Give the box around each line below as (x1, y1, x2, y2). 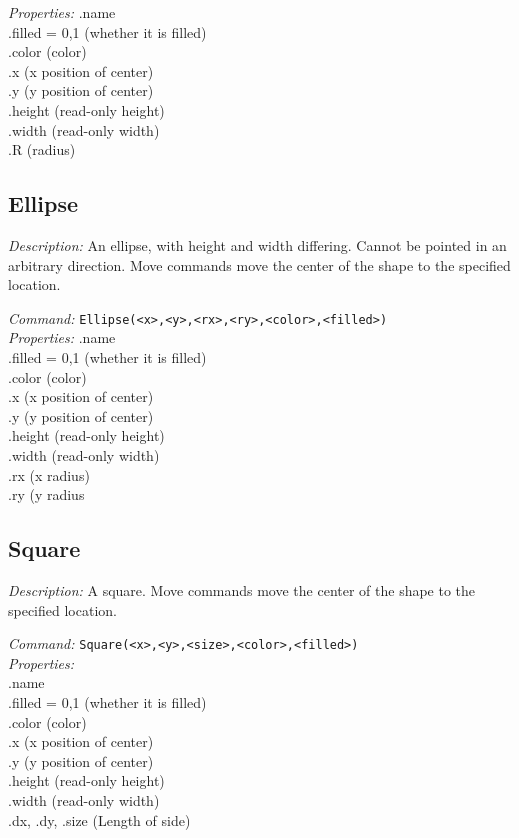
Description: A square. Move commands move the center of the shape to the (8, 579, 476, 600)
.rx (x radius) (8, 464, 90, 485)
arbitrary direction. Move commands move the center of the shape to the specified (8, 254, 511, 275)
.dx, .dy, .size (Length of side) (8, 809, 191, 830)
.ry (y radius (8, 484, 85, 505)
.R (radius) (8, 139, 76, 160)
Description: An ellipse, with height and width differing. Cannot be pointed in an (8, 234, 507, 255)
